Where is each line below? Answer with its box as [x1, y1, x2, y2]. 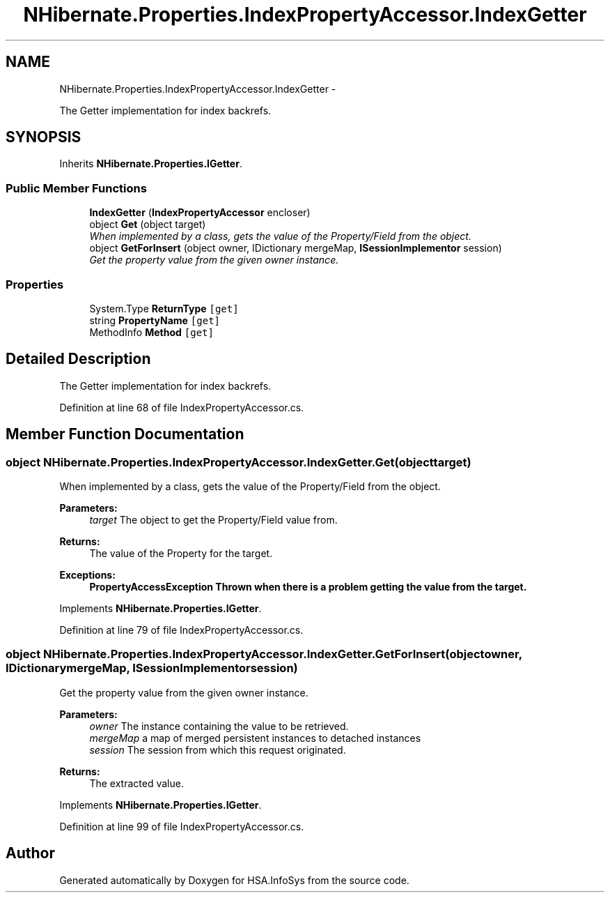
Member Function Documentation [6, 425, 244, 443]
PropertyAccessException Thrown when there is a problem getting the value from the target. [89, 581, 527, 593]
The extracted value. [89, 777, 184, 789]
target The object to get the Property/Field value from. [89, 514, 338, 526]
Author [6, 844, 55, 862]
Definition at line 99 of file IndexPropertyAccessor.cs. [59, 820, 304, 832]
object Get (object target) [89, 218, 206, 231]
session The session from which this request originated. [89, 743, 346, 756]
